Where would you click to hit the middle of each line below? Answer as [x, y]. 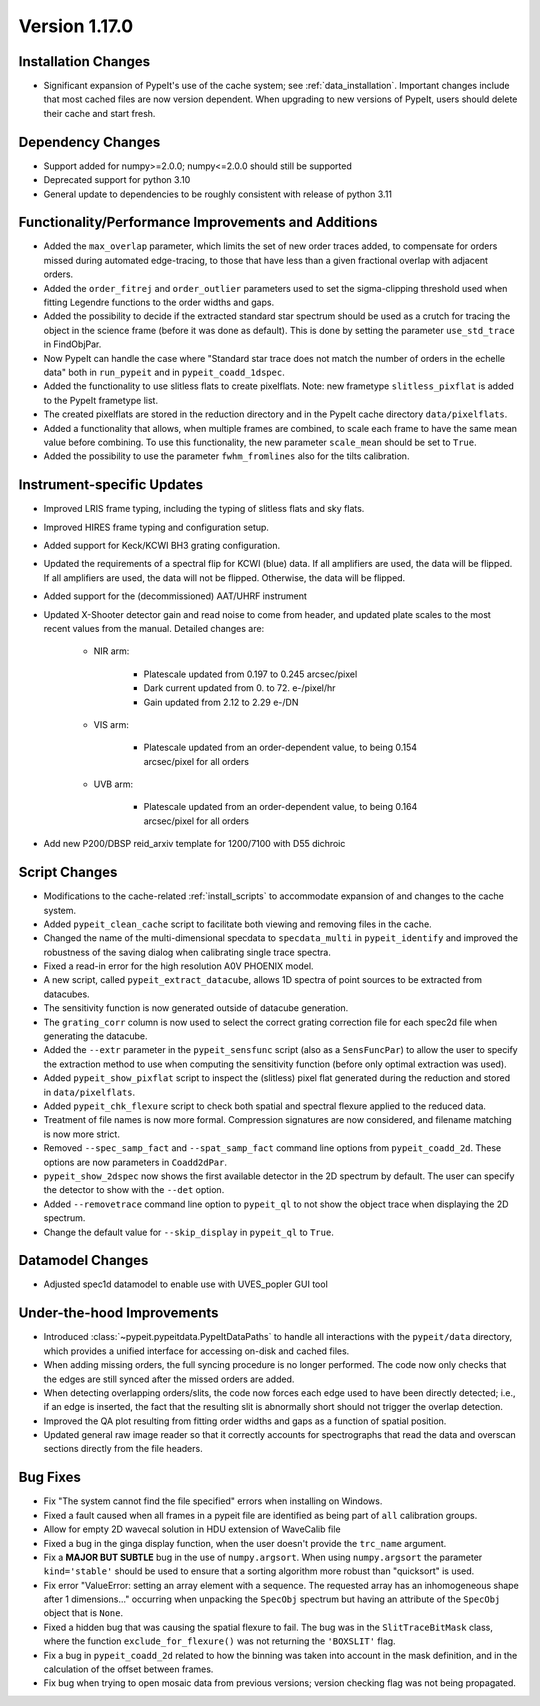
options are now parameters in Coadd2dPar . [135, 1162]
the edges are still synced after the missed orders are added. [169, 1379]
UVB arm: [113, 784]
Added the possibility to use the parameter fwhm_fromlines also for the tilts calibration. [226, 456]
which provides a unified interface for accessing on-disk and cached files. [196, 1351]
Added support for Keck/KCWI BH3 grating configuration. [161, 545]
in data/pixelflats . [89, 1092]
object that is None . [83, 1613]
